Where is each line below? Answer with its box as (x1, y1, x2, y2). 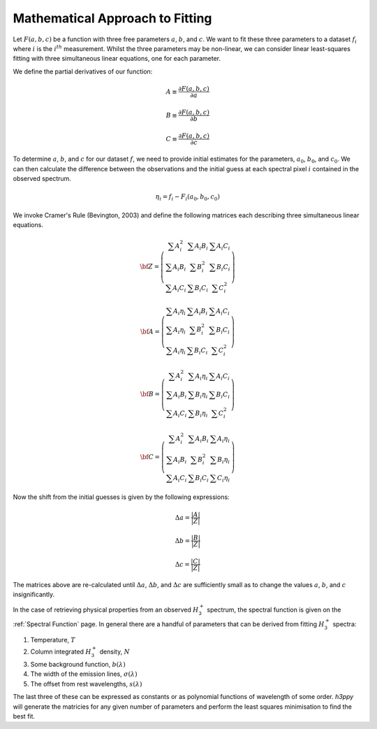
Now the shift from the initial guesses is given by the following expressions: (13, 493, 230, 501)
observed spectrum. (13, 175, 71, 183)
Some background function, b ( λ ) (30, 661, 126, 668)
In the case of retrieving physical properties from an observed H (13, 605, 199, 614)
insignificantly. (13, 591, 55, 599)
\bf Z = (140, 263, 160, 270)
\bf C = (140, 453, 161, 461)
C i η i (216, 474, 230, 484)
